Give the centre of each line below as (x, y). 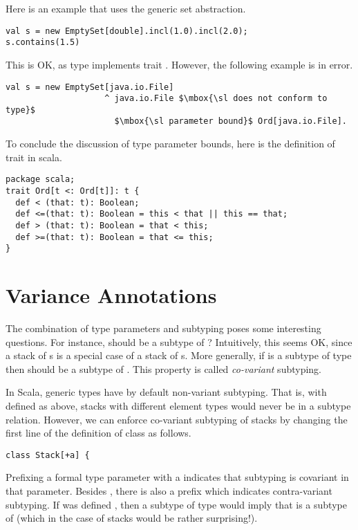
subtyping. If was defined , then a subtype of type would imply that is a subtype (176, 504)
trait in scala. (34, 157)
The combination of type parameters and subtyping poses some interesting (163, 328)
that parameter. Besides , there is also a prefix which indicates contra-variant (169, 491)
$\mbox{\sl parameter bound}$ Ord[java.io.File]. (230, 121)
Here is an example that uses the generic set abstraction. (126, 8)
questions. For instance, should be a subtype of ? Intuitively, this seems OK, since (179, 341)
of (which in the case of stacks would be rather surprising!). (132, 518)
